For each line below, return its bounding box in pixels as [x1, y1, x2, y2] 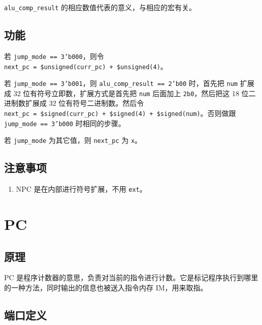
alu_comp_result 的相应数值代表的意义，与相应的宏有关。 [4, 2, 196, 12]
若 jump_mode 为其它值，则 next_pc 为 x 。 [4, 135, 142, 145]
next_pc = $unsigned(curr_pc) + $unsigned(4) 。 [4, 61, 168, 71]
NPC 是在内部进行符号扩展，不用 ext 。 [16, 184, 147, 194]
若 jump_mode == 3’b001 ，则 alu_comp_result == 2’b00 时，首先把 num [4, 78, 238, 88]
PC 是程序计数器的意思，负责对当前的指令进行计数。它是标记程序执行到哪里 [4, 272, 258, 283]
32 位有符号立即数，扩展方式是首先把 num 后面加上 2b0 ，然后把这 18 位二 [13, 87, 256, 98]
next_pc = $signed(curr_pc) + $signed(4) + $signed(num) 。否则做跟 [4, 108, 236, 119]
